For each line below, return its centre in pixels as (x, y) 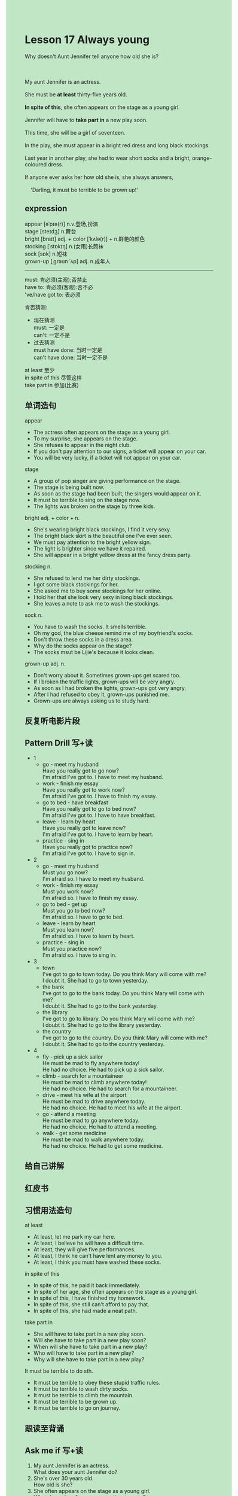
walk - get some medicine (74, 1133)
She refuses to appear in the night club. (82, 445)
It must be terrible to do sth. (59, 1371)
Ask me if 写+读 (54, 1451)
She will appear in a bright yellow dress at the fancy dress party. (112, 555)
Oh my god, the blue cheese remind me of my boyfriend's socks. (113, 633)
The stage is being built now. (69, 487)
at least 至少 (40, 370)
